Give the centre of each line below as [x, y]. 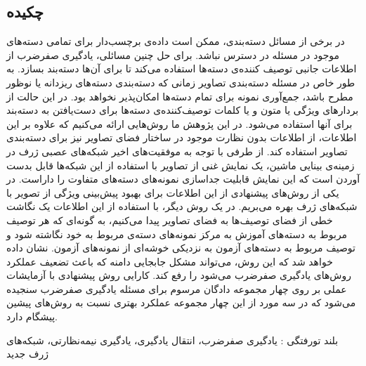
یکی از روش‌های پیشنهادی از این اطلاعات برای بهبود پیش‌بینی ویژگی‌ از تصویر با [173, 192]
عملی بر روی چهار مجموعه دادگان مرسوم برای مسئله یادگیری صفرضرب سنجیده [177, 288]
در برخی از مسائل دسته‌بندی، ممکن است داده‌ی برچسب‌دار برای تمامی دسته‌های [176, 41]
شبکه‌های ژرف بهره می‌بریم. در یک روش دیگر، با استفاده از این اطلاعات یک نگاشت [182, 206]
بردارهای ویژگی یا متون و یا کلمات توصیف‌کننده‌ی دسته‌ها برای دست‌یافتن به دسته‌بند [183, 110]
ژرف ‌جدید [27, 354]
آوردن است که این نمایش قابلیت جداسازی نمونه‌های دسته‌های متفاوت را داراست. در [183, 179]
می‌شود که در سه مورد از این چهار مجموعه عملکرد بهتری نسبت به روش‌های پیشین [181, 302]
